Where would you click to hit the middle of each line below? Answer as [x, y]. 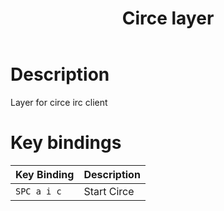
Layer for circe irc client [59, 102]
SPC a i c [38, 191]
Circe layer [168, 18]
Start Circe [109, 191]
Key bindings [66, 143]
